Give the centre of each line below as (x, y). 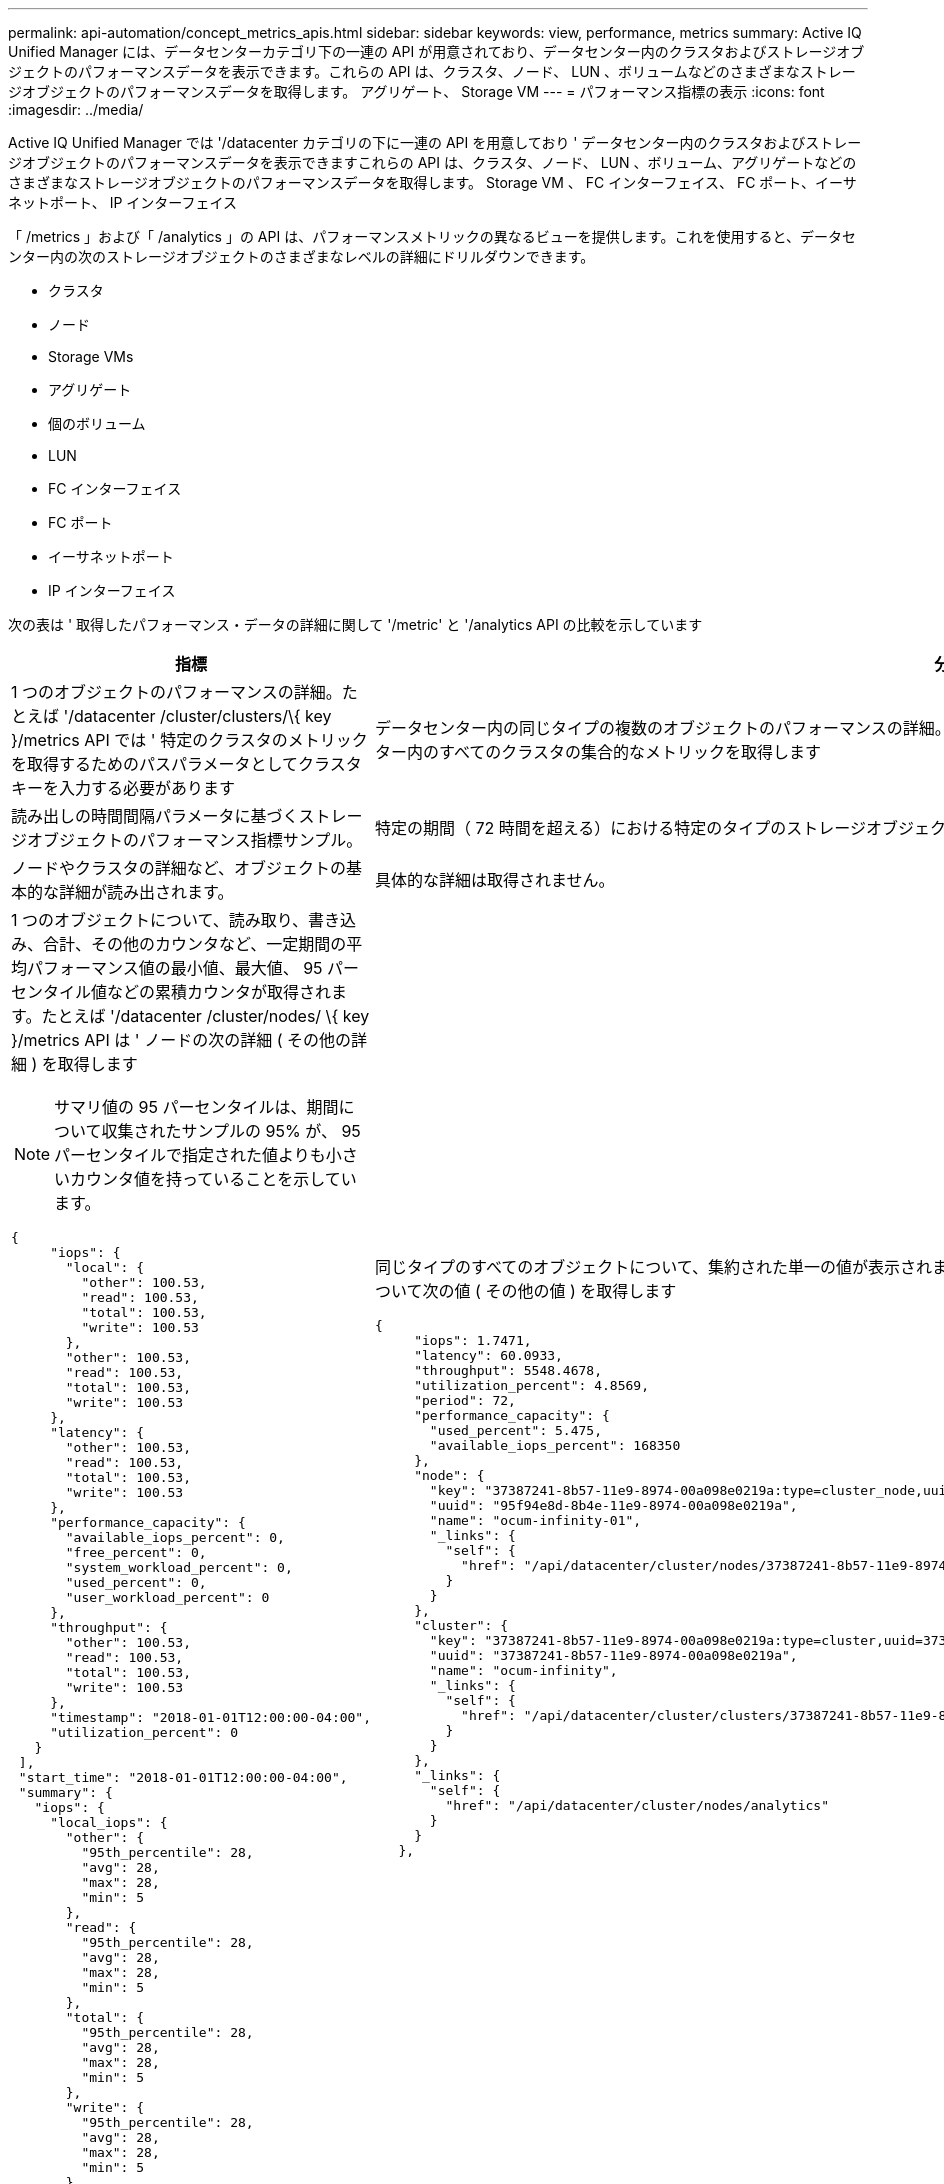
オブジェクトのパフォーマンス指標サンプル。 (195, 840)
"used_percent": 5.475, (516, 1430)
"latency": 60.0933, (488, 1355)
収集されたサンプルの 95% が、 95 (231, 1131)
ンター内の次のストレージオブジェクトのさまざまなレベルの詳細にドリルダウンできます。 (301, 256)
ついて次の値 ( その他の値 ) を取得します (526, 1291)
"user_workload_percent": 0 (167, 1597)
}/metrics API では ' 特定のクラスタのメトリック (189, 740)
